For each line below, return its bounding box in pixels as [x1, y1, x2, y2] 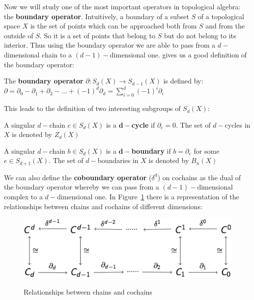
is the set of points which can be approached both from [30, 21, 197, 31]
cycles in [225, 119, 251, 130]
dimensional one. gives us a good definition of [110, 49, 247, 59]
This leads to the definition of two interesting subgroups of [4, 103, 181, 113]
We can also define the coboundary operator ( [4, 172, 152, 182]
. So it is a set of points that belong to [39, 30, 155, 40]
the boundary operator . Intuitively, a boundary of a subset [4, 11, 189, 21]
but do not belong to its [164, 30, 236, 40]
